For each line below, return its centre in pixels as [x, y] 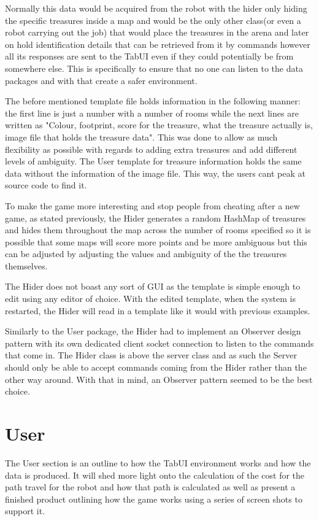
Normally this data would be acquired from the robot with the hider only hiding [156, 8]
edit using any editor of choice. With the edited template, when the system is [150, 299]
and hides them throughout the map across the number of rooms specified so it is [158, 230]
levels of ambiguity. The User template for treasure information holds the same [153, 161]
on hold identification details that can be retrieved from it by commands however [158, 44]
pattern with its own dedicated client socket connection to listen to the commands [159, 343]
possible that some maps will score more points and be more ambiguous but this [156, 241]
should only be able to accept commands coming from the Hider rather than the [156, 367]
